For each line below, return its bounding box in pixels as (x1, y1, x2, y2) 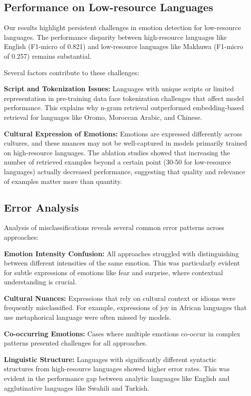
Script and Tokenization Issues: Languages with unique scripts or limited (4, 83, 234, 94)
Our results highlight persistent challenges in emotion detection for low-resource (4, 22, 241, 33)
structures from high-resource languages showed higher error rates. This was (4, 363, 230, 374)
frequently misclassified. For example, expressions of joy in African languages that (4, 302, 247, 313)
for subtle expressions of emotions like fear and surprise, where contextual (4, 267, 223, 277)
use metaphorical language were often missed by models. (4, 312, 172, 322)
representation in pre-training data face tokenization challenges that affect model (4, 93, 244, 103)
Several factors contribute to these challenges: (4, 67, 140, 77)
